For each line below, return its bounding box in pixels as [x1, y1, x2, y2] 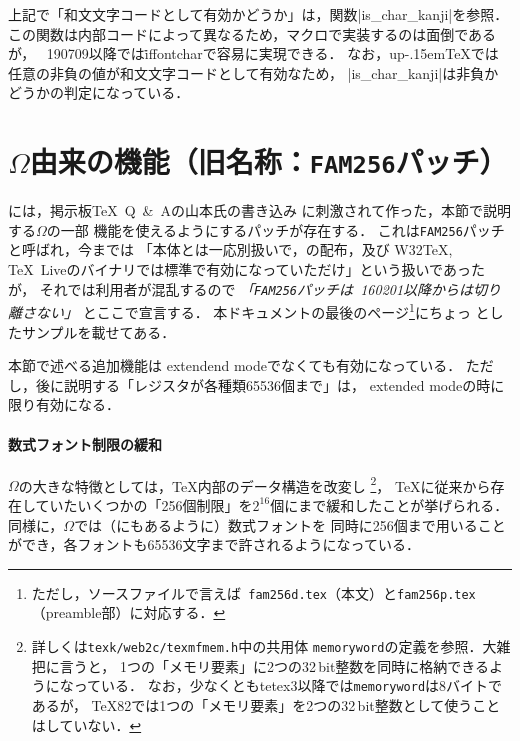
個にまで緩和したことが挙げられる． [270, 494, 509, 515]
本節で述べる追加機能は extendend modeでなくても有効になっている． [8, 355, 462, 376]
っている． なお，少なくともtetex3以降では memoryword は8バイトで [73, 675, 503, 696]
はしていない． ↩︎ [31, 714, 142, 735]
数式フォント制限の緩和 [8, 433, 162, 454]
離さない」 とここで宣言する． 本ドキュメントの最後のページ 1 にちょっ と [8, 299, 490, 322]
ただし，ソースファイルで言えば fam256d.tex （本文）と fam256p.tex [31, 582, 476, 603]
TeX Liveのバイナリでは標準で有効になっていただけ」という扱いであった [8, 259, 485, 280]
